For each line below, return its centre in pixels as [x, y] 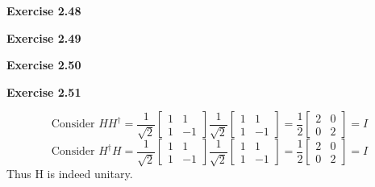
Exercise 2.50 [44, 65]
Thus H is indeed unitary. [70, 174]
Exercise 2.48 [44, 10]
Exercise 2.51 [44, 91]
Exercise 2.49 [44, 37]
